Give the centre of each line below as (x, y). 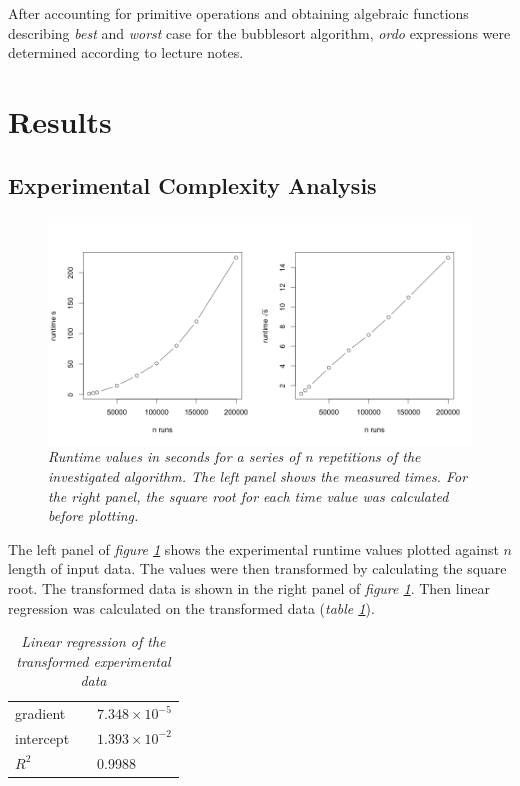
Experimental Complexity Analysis (192, 184)
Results (60, 120)
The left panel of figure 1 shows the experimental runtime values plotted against (253, 548)
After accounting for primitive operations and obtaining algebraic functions (238, 13)
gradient (40, 713)
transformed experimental (93, 660)
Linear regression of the (93, 641)
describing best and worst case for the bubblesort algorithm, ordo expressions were (259, 32)
